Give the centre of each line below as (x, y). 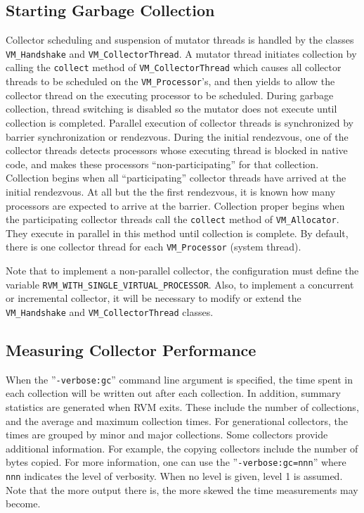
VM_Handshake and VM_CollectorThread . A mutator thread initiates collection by (181, 53)
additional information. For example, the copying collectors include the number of (182, 448)
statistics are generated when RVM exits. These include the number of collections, (182, 406)
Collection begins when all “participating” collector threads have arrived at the (176, 178)
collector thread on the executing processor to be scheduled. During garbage (170, 95)
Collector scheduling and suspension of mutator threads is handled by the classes (180, 40)
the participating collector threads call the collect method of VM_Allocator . (173, 219)
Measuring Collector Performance (131, 349)
